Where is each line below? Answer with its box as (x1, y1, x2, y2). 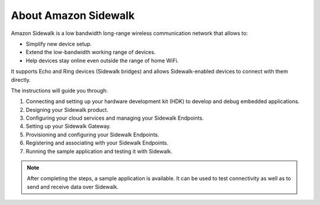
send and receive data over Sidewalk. (27, 183, 119, 190)
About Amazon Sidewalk (11, 9, 135, 22)
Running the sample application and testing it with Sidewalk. (25, 148, 173, 155)
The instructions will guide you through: (11, 87, 108, 94)
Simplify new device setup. (25, 40, 92, 47)
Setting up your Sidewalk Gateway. (25, 123, 111, 130)
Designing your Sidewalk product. (25, 106, 109, 113)
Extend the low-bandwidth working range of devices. (25, 49, 156, 56)
